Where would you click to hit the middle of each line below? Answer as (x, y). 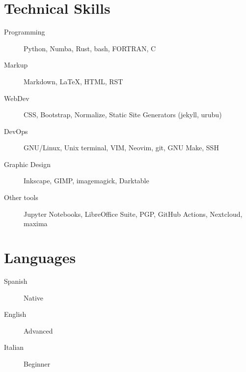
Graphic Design (27, 164)
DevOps (16, 131)
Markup (16, 65)
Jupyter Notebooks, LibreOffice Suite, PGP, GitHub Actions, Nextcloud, (133, 214)
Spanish (16, 281)
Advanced (38, 330)
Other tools (21, 197)
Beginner (37, 363)
